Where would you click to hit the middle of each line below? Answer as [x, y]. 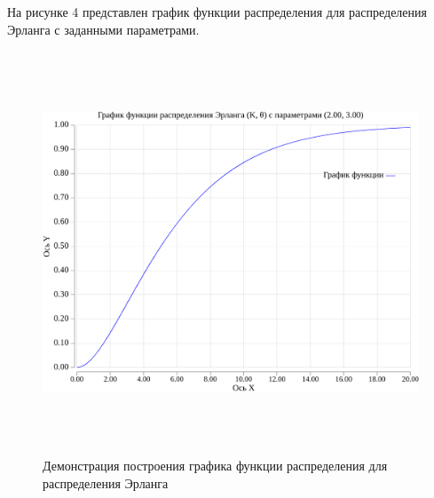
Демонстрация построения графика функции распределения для [215, 466]
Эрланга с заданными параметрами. [103, 29]
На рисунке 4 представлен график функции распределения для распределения [217, 12]
